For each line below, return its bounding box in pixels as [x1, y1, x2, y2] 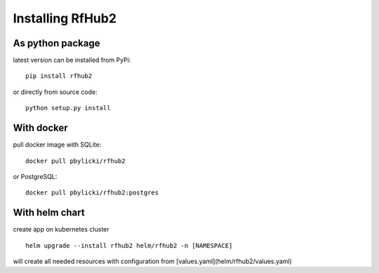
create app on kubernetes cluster [13, 225, 109, 234]
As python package [13, 37, 100, 49]
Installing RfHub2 [13, 11, 117, 26]
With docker [13, 122, 68, 134]
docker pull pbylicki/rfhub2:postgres [25, 189, 159, 197]
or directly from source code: [13, 88, 98, 96]
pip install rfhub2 [25, 72, 93, 80]
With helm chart [13, 207, 85, 219]
